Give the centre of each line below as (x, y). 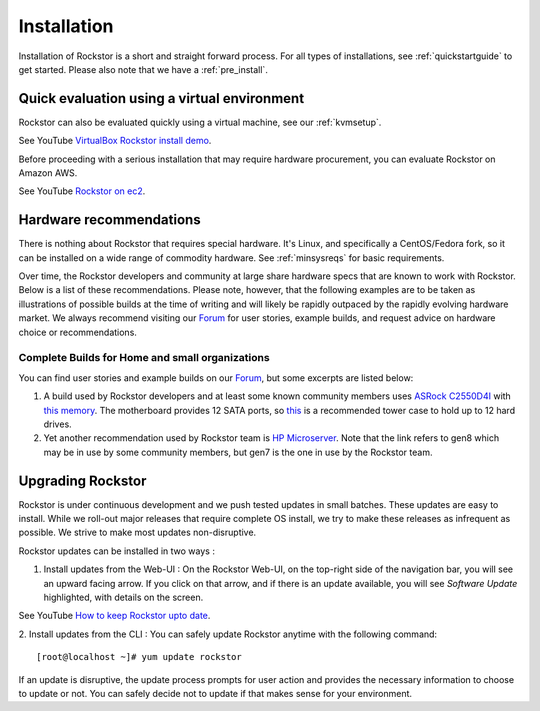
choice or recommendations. (77, 332)
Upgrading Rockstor (82, 480)
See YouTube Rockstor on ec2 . (82, 191)
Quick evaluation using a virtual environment (161, 98)
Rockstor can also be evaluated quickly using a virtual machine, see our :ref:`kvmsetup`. (200, 122)
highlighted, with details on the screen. (123, 597)
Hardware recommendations (109, 220)
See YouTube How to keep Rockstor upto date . (114, 616)
